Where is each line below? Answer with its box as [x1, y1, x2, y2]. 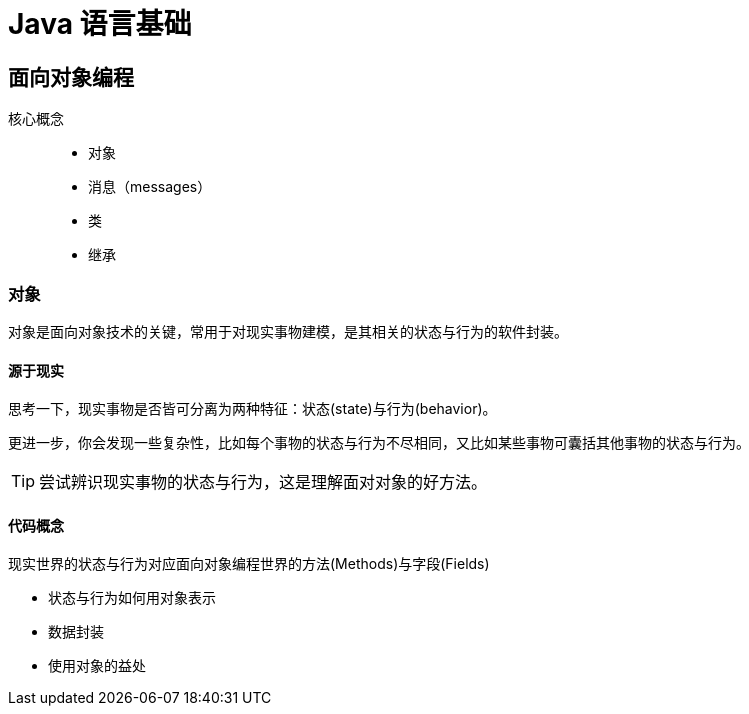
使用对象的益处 [48, 657, 146, 675]
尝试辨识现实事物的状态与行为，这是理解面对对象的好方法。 [39, 472, 488, 493]
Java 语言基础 [8, 7, 192, 41]
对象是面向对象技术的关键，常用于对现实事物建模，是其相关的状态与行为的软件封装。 [8, 322, 568, 340]
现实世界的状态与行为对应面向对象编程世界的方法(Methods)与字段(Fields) [8, 555, 490, 573]
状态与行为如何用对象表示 [48, 589, 216, 607]
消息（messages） [88, 178, 212, 196]
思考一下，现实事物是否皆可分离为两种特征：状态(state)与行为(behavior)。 [8, 400, 497, 418]
